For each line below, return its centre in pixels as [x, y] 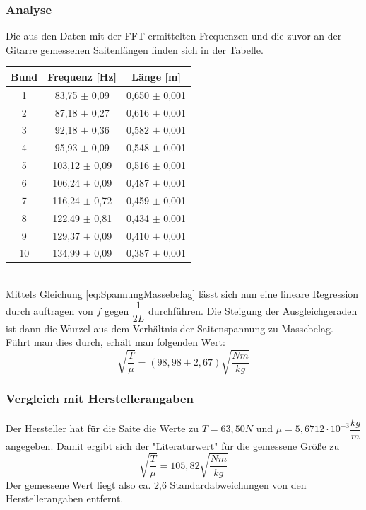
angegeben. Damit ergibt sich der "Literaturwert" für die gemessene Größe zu [173, 445]
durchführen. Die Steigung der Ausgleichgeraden [253, 311]
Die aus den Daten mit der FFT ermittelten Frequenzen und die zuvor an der [174, 36]
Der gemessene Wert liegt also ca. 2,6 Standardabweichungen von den [156, 484]
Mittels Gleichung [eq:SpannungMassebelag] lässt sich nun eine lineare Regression [182, 294]
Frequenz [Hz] [82, 76]
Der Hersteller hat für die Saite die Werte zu [102, 428]
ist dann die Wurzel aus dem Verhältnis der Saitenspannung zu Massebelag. [170, 328]
